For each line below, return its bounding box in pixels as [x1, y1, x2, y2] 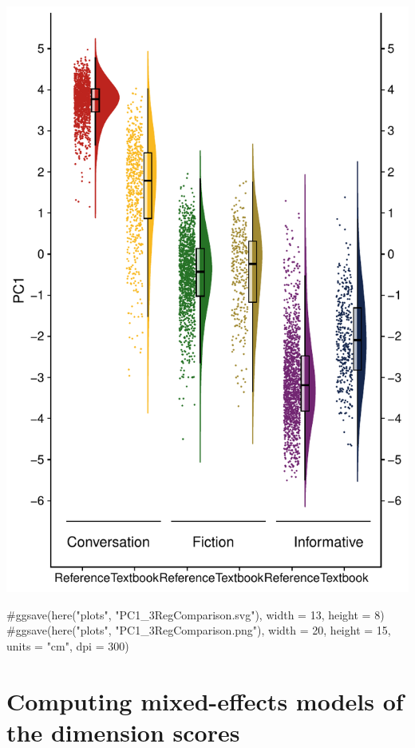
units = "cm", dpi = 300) [6, 637, 129, 654]
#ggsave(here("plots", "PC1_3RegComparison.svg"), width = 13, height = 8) [6, 606, 385, 623]
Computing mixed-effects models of [6, 684, 404, 717]
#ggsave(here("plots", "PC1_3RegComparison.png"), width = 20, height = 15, [6, 622, 391, 639]
